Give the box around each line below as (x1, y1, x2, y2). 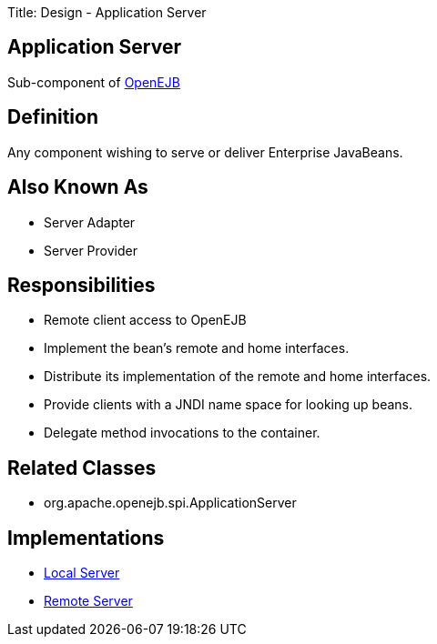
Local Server (44, 565, 120, 581)
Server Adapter (44, 214, 136, 230)
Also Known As (7, 176, 148, 199)
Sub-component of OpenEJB (7, 74, 180, 90)
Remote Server (44, 593, 133, 609)
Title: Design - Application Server (7, 5, 207, 20)
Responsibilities (7, 273, 156, 297)
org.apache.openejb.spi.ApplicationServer (44, 495, 297, 511)
